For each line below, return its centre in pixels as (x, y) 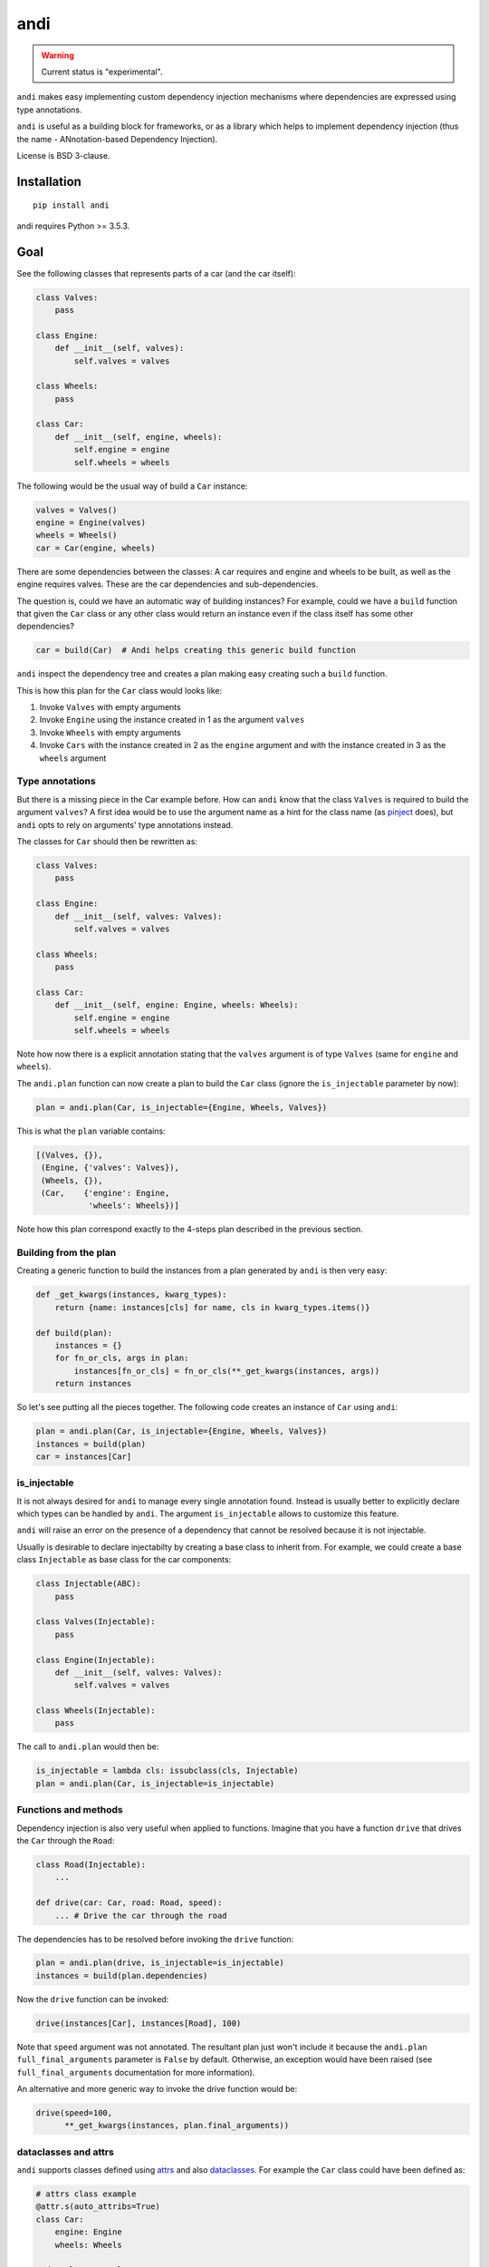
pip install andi (71, 205)
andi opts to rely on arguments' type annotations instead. (125, 824)
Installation (49, 181)
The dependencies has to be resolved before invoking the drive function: (155, 1939)
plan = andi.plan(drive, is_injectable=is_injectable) (160, 1963)
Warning (58, 55)
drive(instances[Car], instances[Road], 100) (139, 2023)
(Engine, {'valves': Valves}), (110, 1168)
